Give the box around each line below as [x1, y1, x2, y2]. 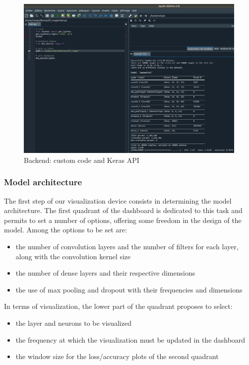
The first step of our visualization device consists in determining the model [4, 195, 232, 206]
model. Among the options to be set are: [4, 224, 127, 235]
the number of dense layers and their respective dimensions [15, 268, 195, 278]
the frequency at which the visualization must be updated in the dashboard [15, 334, 246, 345]
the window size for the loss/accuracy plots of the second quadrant [15, 351, 219, 362]
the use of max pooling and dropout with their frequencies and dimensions [15, 284, 243, 294]
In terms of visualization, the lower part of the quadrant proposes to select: [4, 301, 233, 311]
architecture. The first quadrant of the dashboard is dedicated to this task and [4, 205, 243, 216]
